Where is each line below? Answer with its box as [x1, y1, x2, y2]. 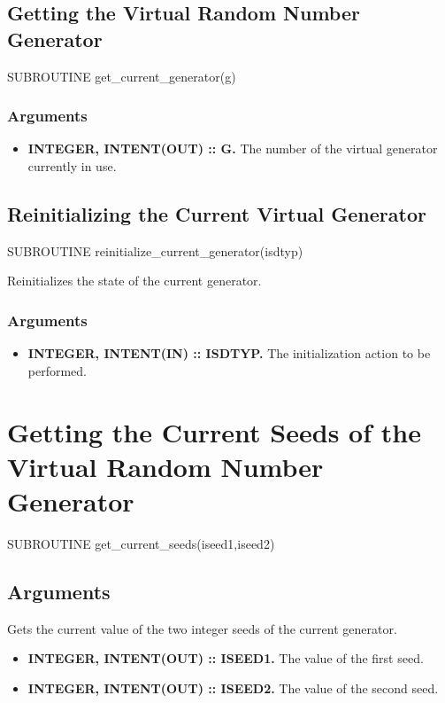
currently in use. [27, 157, 117, 175]
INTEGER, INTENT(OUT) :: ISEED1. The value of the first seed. [27, 649, 424, 668]
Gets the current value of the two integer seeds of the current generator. [7, 619, 397, 637]
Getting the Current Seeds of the [7, 413, 421, 449]
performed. [27, 361, 88, 379]
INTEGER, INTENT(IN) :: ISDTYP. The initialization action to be [27, 344, 431, 363]
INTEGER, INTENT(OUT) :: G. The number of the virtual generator [27, 139, 438, 158]
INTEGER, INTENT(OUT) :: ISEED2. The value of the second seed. [27, 678, 439, 697]
